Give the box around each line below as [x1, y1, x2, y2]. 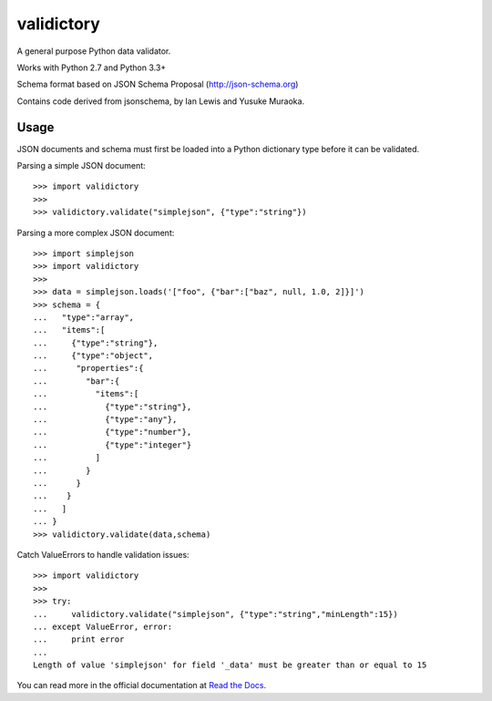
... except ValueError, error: [33, 621, 173, 632]
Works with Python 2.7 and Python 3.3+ [16, 62, 167, 73]
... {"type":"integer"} [33, 439, 192, 450]
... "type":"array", [33, 312, 135, 323]
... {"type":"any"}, [33, 415, 178, 425]
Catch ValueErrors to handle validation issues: [16, 549, 190, 560]
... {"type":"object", [33, 351, 154, 361]
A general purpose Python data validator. [16, 46, 171, 57]
